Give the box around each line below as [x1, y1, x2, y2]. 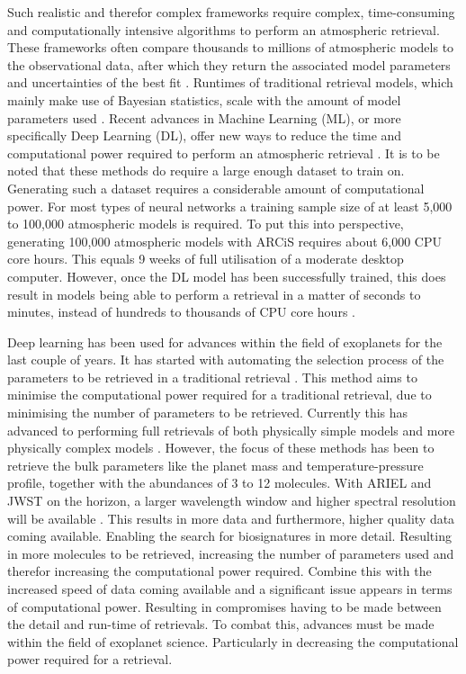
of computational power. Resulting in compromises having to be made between [7, 597, 442, 616]
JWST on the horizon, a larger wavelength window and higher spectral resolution [7, 491, 456, 510]
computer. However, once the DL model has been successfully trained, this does [7, 266, 446, 285]
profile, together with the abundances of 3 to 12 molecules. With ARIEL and [7, 473, 432, 492]
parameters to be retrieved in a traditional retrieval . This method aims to [7, 367, 417, 386]
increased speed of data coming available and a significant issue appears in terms [7, 580, 453, 598]
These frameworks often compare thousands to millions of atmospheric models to [7, 38, 454, 57]
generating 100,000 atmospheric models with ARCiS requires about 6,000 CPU [7, 231, 442, 250]
